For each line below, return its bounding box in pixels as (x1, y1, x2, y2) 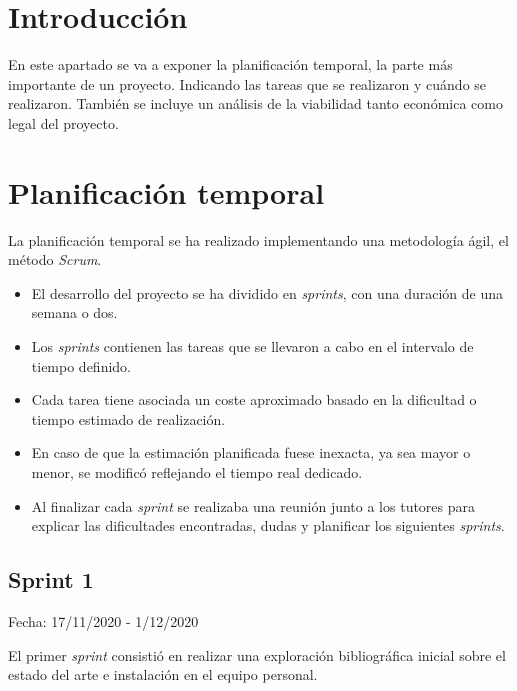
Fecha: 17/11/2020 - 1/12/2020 (8, 610, 199, 631)
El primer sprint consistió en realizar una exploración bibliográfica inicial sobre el (8, 644, 506, 665)
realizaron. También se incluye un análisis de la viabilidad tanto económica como (8, 93, 503, 114)
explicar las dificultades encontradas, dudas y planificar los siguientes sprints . (31, 515, 505, 536)
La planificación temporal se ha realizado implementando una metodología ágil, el (8, 229, 509, 250)
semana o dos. (31, 302, 118, 323)
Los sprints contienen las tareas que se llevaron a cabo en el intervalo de (31, 336, 474, 356)
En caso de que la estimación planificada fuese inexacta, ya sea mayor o (31, 442, 471, 463)
